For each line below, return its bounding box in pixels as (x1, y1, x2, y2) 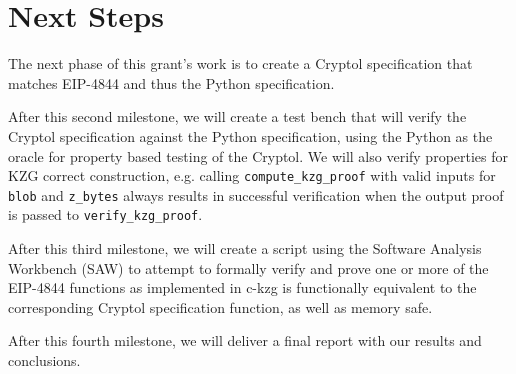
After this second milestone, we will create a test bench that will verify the (8, 106, 467, 127)
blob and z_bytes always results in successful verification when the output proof (8, 184, 504, 205)
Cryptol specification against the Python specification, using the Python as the (8, 125, 493, 146)
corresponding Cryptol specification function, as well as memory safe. (8, 296, 433, 317)
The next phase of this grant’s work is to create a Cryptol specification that (8, 53, 473, 74)
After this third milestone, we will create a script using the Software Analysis (8, 238, 482, 259)
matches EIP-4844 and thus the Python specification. (8, 72, 335, 93)
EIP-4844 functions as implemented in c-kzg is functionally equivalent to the (8, 277, 477, 298)
